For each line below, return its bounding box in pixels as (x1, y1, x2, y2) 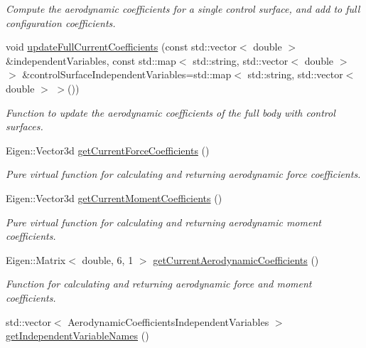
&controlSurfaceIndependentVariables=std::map (22, 67, 232, 82)
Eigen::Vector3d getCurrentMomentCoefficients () (6, 190, 222, 205)
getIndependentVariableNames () (6, 328, 149, 343)
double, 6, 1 (82, 252, 134, 267)
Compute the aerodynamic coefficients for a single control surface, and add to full (6, 1, 360, 16)
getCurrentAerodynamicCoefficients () (153, 252, 319, 267)
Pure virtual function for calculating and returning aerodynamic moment (6, 214, 321, 229)
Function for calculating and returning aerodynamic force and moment (6, 276, 312, 291)
